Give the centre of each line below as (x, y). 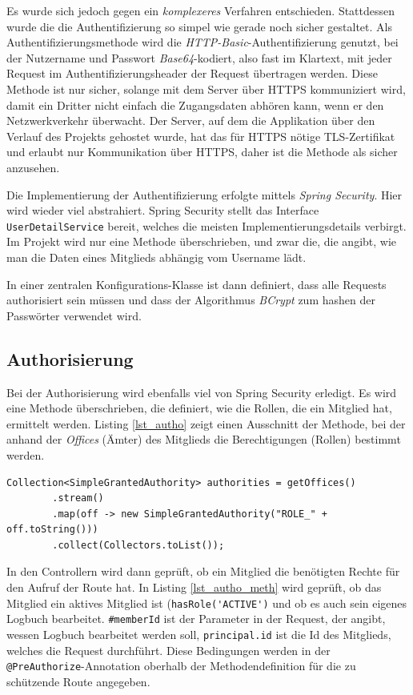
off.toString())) (52, 530)
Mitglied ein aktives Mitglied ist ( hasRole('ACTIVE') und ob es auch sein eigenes (207, 603)
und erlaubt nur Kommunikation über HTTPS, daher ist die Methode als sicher (202, 152)
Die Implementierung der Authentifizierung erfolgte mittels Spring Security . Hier (204, 194)
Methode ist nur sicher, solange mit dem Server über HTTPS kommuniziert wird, (206, 88)
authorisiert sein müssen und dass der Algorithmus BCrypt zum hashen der (191, 300)
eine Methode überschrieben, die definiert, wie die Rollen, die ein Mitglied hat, (199, 408)
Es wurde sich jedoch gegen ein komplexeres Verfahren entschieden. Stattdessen (201, 10)
